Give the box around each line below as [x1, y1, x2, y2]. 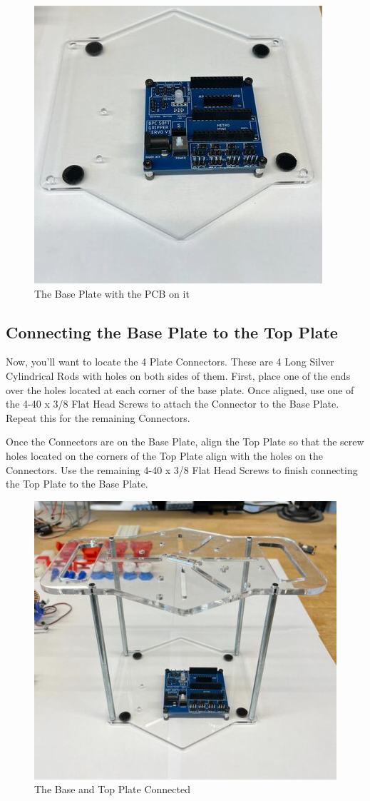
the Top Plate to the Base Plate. [6, 476, 148, 491]
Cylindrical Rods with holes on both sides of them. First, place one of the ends [6, 368, 351, 383]
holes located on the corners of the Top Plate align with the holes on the [6, 448, 323, 463]
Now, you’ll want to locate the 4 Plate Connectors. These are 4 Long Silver [6, 354, 334, 369]
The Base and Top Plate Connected [34, 782, 191, 797]
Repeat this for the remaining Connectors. [6, 410, 190, 425]
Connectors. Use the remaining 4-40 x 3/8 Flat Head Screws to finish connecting [6, 462, 358, 477]
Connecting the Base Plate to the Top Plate [6, 321, 338, 343]
